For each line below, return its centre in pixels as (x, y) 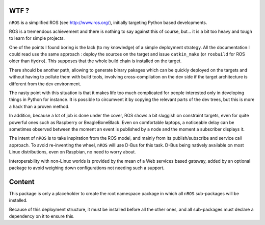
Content (22, 182)
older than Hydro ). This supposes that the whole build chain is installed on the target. (95, 61)
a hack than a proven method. (39, 106)
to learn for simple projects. (37, 38)
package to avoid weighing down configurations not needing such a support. (87, 168)
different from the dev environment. (45, 84)
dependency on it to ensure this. (42, 216)
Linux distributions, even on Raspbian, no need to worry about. (72, 152)
